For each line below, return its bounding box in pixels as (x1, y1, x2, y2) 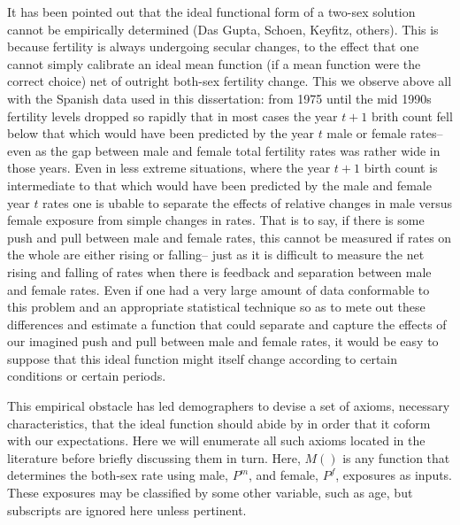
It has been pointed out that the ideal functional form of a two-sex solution (7, 3, 416, 20)
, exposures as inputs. (335, 466, 453, 484)
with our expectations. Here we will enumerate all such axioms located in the (7, 431, 425, 450)
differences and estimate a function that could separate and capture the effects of (7, 314, 447, 333)
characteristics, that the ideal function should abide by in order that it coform (7, 413, 431, 432)
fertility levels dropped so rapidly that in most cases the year (7, 106, 338, 125)
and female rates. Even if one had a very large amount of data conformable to (7, 280, 430, 298)
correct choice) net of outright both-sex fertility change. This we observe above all (7, 72, 452, 90)
